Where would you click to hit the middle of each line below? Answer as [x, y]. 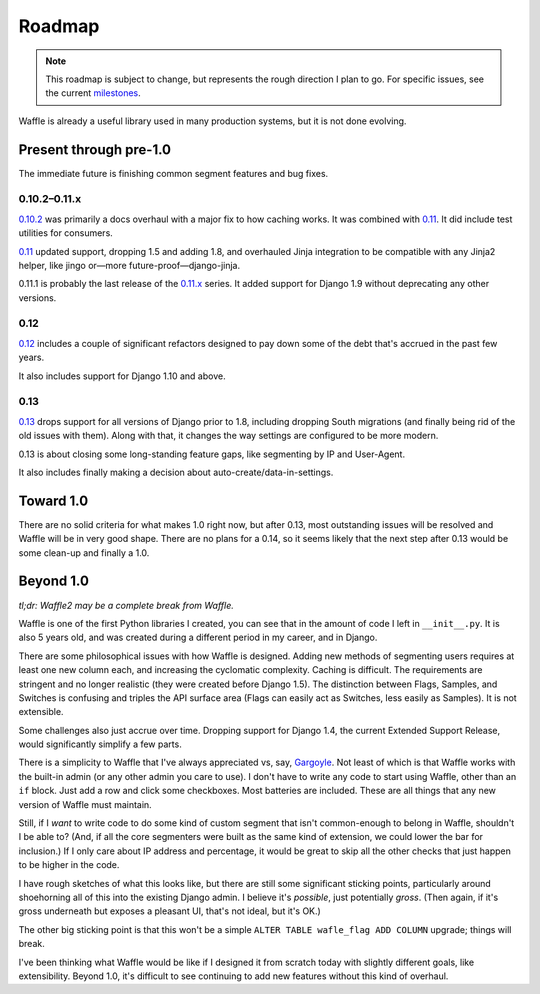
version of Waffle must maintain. [85, 804]
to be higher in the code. [69, 865]
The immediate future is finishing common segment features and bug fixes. [173, 173]
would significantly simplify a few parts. [100, 744]
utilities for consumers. [66, 233]
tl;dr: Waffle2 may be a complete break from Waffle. [126, 605]
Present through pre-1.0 [95, 149]
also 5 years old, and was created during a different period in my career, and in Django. [198, 637]
